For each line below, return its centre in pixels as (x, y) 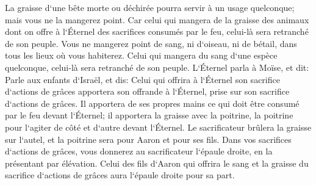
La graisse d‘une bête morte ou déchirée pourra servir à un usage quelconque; (150, 7)
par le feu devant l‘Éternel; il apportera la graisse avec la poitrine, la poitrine (149, 115)
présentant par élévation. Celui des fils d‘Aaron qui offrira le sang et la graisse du (157, 163)
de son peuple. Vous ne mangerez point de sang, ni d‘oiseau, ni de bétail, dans (151, 43)
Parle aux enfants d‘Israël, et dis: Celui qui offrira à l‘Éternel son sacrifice (142, 79)
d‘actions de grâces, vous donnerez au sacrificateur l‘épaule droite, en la (139, 151)
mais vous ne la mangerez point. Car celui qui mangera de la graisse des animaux (157, 19)
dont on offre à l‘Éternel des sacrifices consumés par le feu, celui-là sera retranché (157, 31)
